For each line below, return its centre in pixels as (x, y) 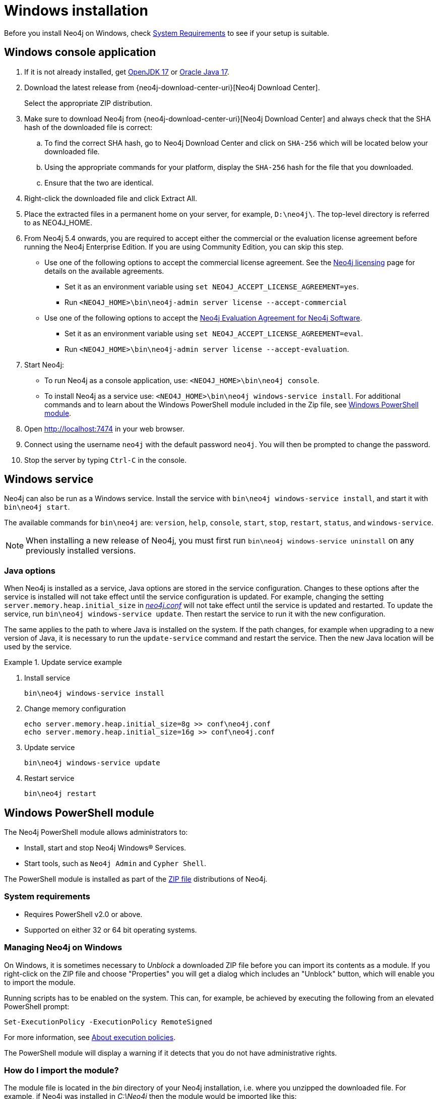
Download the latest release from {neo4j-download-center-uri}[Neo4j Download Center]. (172, 87)
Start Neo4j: (44, 364)
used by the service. (38, 647)
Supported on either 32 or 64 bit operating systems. (111, 930)
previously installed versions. (81, 551)
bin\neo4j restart (60, 794)
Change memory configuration (75, 709)
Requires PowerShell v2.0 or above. (83, 914)
